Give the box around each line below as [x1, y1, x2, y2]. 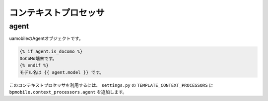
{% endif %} [19, 63, 49, 68]
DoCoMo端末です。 [19, 56, 57, 61]
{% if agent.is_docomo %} [19, 49, 83, 54]
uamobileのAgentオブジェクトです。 [9, 35, 84, 41]
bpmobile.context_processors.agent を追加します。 [9, 89, 127, 95]
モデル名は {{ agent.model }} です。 [19, 69, 104, 75]
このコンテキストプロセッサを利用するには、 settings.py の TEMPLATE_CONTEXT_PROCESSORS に [9, 82, 213, 88]
